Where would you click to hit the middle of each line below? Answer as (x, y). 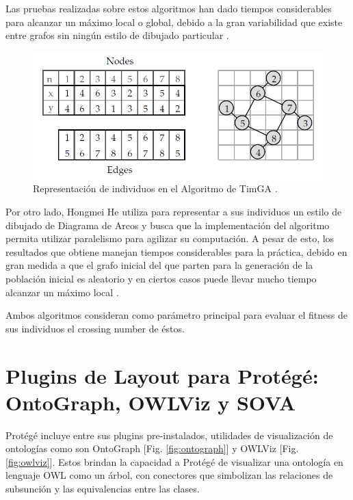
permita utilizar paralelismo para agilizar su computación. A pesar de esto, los (170, 238)
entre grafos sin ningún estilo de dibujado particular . (117, 35)
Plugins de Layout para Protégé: (162, 375)
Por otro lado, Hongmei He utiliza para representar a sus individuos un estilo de (174, 211)
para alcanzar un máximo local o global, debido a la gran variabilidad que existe (174, 22)
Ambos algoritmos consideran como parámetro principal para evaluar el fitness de (176, 315)
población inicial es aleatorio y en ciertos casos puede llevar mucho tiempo (161, 278)
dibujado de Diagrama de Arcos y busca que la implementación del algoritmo (168, 225)
